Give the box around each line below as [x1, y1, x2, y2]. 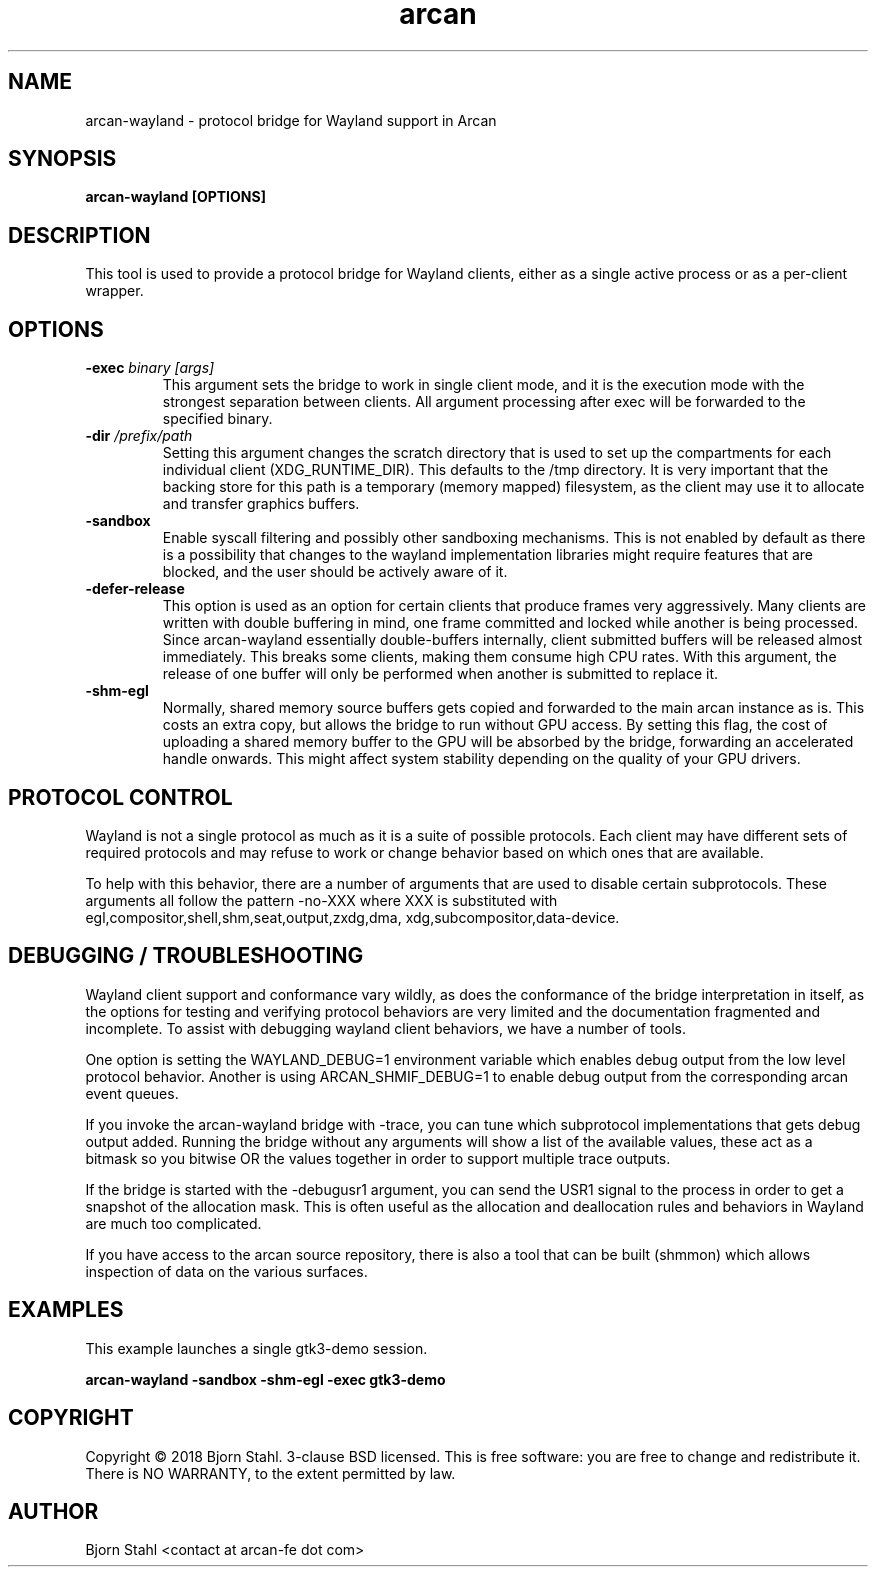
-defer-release [85, 580, 185, 598]
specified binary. [162, 410, 273, 428]
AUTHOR [8, 1498, 99, 1524]
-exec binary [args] [85, 359, 215, 377]
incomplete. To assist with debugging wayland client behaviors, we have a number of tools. [85, 1019, 687, 1037]
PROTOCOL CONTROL [8, 784, 233, 810]
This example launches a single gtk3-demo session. [85, 1339, 428, 1357]
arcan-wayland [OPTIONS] [85, 188, 266, 206]
